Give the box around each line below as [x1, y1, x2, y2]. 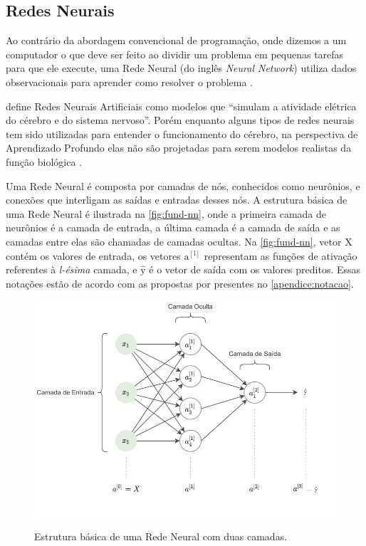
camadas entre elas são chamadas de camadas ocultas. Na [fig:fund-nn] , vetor [6, 233, 342, 248]
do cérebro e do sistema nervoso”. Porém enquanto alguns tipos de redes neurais [6, 112, 355, 127]
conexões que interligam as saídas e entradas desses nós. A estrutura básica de [6, 192, 347, 207]
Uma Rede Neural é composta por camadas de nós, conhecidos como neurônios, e [6, 178, 360, 193]
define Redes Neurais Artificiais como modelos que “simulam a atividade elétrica [6, 98, 357, 113]
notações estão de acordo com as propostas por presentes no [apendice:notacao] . [6, 275, 354, 290]
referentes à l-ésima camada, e [6, 262, 137, 277]
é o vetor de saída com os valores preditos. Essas [149, 262, 361, 277]
